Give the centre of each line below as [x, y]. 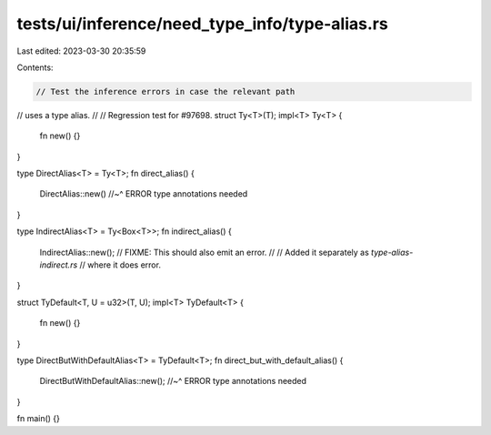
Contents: [35, 67]
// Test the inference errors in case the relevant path [165, 91]
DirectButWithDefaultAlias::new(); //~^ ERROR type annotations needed [173, 381]
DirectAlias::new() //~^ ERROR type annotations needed [144, 194]
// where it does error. [120, 265]
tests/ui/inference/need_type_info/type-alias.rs [202, 24]
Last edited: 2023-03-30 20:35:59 [81, 51]
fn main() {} [39, 419]
